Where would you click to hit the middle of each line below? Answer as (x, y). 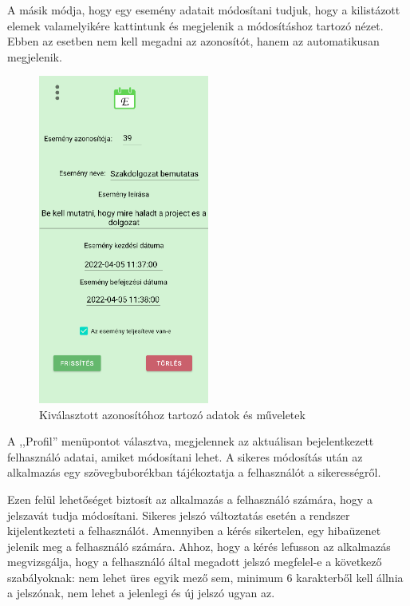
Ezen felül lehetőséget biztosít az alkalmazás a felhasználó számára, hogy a (190, 499)
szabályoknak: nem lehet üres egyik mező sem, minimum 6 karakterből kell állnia (205, 577)
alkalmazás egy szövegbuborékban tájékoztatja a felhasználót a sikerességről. (194, 472)
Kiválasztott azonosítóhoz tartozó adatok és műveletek (172, 414)
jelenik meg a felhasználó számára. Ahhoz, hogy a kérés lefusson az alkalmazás (199, 546)
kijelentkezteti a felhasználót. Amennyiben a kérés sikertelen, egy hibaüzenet (194, 531)
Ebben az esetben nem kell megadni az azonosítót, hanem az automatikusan (193, 41)
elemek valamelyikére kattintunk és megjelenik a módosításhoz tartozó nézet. (195, 25)
